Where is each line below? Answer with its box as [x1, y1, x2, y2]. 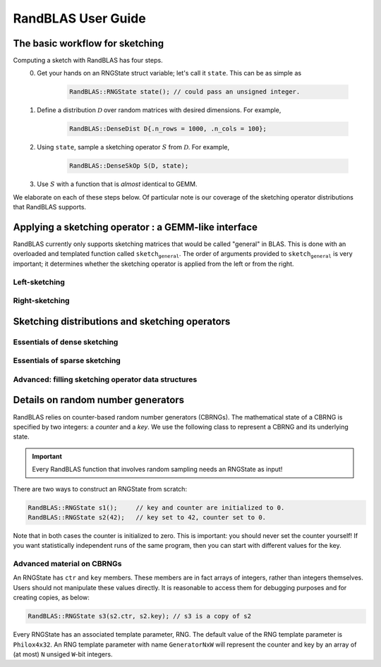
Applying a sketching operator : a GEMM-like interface [13, 221, 258, 233]
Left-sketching [13, 277, 65, 287]
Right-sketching [13, 296, 70, 306]
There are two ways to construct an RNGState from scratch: [13, 484, 187, 493]
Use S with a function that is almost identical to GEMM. [37, 180, 198, 188]
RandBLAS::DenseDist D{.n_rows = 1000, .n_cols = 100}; [69, 125, 267, 133]
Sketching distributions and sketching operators [13, 315, 231, 327]
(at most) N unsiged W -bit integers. [13, 649, 113, 659]
